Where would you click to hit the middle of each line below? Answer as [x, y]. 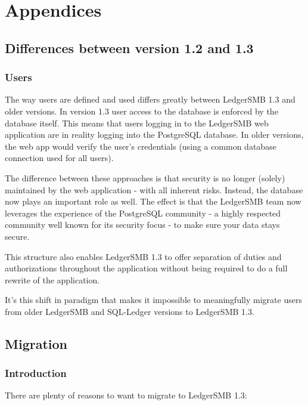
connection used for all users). [59, 158]
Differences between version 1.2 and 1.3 [129, 47]
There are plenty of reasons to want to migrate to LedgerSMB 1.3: [126, 395]
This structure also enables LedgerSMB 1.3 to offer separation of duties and [143, 256]
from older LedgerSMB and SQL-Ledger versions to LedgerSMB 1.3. [130, 311]
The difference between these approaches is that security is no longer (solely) [145, 177]
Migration [36, 343]
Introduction [36, 373]
